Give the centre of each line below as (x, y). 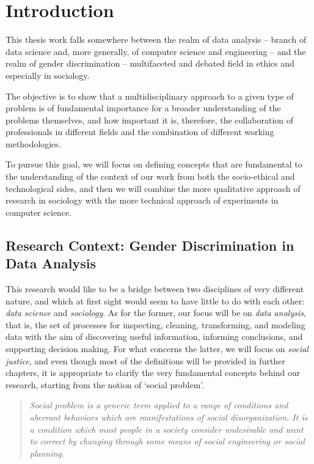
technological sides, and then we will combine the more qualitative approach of (153, 188)
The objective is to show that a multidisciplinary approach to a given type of (150, 96)
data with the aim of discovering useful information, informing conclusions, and (154, 337)
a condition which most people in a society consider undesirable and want (166, 429)
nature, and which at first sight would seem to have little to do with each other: (155, 300)
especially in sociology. (48, 75)
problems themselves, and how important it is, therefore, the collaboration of (150, 120)
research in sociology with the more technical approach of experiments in (142, 200)
